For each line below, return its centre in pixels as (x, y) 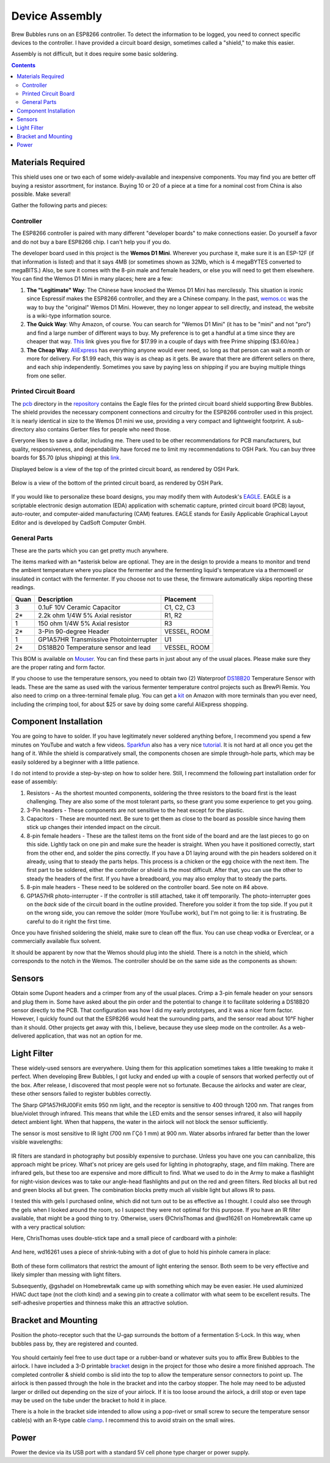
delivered (23, 1036)
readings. (23, 587)
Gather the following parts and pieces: (60, 206)
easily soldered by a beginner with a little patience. (75, 762)
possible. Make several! (41, 194)
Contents (24, 65)
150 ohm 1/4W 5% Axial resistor (83, 623)
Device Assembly (57, 16)
